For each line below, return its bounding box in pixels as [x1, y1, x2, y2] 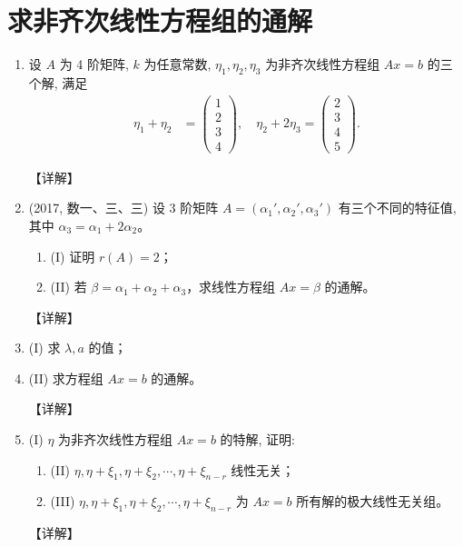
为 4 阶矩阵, [59, 55, 129, 74]
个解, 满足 [28, 73, 88, 92]
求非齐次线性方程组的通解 [7, 2, 313, 39]
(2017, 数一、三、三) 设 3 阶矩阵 [28, 198, 219, 217]
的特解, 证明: [220, 430, 295, 449]
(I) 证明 [50, 246, 95, 265]
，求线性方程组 [186, 277, 276, 296]
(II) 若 [50, 277, 87, 296]
